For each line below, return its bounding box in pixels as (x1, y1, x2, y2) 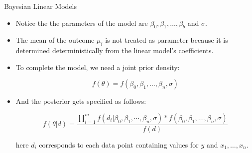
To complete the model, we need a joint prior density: (15, 62, 180, 72)
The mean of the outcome (15, 35, 95, 45)
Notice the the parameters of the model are (15, 17, 148, 28)
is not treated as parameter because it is (105, 35, 228, 45)
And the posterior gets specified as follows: (15, 96, 146, 106)
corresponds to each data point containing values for (39, 140, 199, 150)
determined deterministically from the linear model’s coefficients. (15, 45, 214, 56)
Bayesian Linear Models (4, 1, 77, 11)
